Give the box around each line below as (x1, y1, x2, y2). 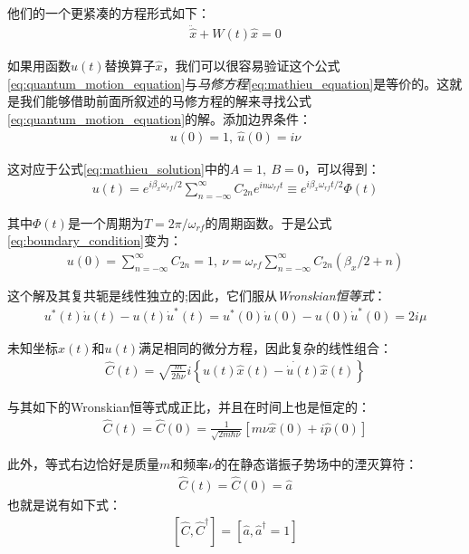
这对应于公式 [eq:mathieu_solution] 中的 (7, 158, 230, 177)
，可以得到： (303, 158, 380, 177)
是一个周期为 (67, 213, 144, 232)
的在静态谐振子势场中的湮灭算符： (215, 454, 418, 473)
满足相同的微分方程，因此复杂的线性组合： (139, 339, 393, 358)
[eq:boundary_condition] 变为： (7, 231, 182, 250)
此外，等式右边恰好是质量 (7, 454, 159, 473)
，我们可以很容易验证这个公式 (162, 56, 340, 75)
